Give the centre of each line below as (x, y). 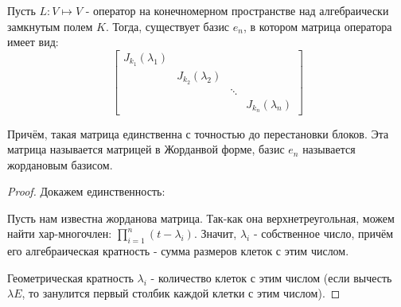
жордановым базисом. (60, 164)
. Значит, (215, 233)
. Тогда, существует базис (167, 26)
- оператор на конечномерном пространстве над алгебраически (237, 10)
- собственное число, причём (323, 233)
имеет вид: (33, 42)
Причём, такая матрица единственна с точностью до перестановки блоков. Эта (198, 133)
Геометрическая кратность (70, 277)
